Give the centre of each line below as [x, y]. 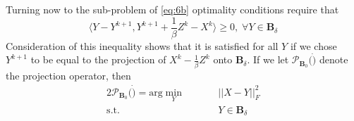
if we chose [313, 45]
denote [334, 59]
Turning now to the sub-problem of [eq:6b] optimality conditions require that [172, 9]
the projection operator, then [68, 75]
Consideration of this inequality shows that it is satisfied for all [142, 45]
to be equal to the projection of [98, 59]
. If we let [268, 59]
